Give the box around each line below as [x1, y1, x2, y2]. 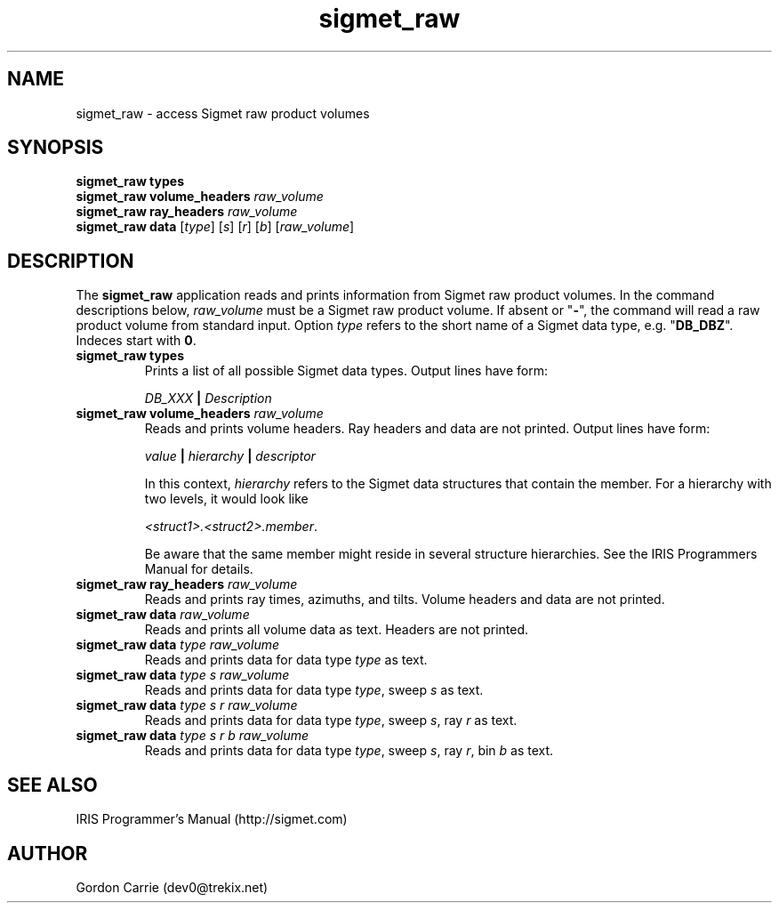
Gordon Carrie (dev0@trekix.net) [76, 879, 269, 895]
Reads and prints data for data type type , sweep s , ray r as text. [144, 713, 518, 729]
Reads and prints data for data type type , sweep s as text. [144, 682, 484, 698]
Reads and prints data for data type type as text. [144, 652, 428, 668]
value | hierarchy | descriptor [144, 448, 316, 464]
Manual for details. [144, 561, 253, 577]
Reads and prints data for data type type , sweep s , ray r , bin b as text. [144, 743, 554, 759]
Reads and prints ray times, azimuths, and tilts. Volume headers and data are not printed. [144, 592, 665, 608]
